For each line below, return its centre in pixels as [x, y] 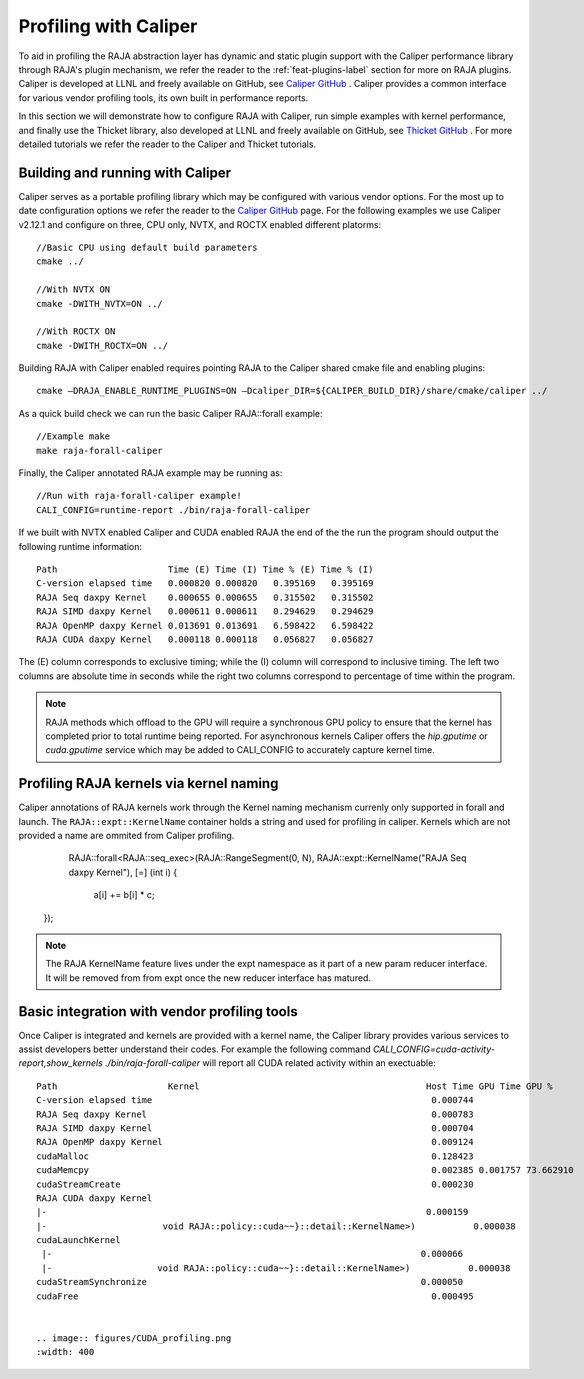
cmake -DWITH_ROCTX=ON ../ [102, 345]
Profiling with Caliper [108, 26]
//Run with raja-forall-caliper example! [139, 496]
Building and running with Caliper [125, 172]
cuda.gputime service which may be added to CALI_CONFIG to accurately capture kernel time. [240, 750]
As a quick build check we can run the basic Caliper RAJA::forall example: [171, 413]
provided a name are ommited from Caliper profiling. [126, 835]
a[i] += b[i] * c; [124, 895]
